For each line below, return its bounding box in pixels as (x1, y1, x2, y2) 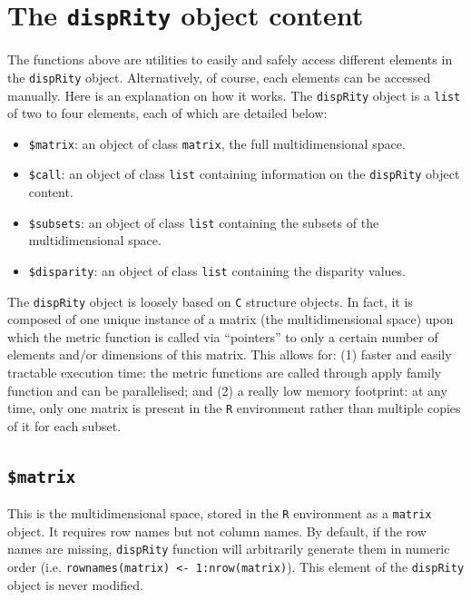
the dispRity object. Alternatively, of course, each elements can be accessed (7, 67, 431, 86)
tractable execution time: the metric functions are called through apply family (7, 363, 442, 381)
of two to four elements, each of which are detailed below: (7, 103, 328, 123)
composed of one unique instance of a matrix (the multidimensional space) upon (7, 310, 454, 329)
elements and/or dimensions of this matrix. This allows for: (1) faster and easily (7, 345, 452, 364)
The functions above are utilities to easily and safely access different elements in (7, 50, 453, 69)
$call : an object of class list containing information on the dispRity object (28, 164, 460, 183)
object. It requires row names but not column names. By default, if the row (7, 521, 427, 540)
